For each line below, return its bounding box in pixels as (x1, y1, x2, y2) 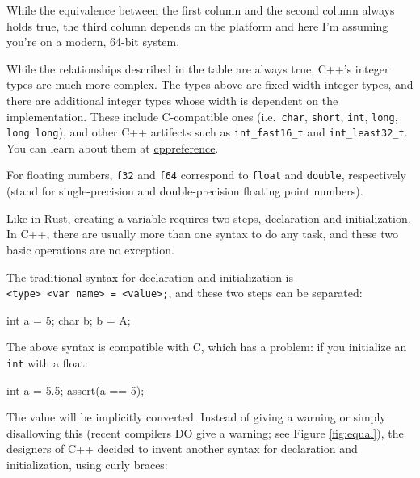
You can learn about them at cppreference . (6, 139, 219, 156)
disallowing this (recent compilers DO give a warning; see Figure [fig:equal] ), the (6, 424, 404, 441)
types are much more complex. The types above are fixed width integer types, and (6, 76, 414, 93)
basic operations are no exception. (6, 241, 174, 258)
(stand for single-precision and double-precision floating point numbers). (6, 182, 363, 199)
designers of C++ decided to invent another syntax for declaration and (6, 440, 358, 457)
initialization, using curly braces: (6, 455, 168, 472)
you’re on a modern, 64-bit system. (6, 33, 180, 50)
